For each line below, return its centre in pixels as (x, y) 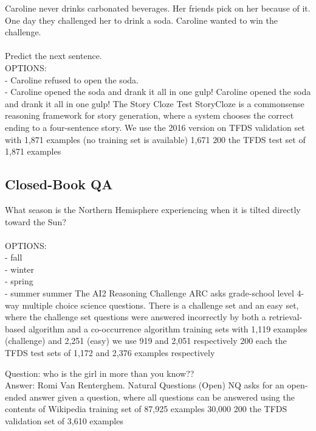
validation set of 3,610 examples (64, 421)
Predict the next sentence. (53, 56)
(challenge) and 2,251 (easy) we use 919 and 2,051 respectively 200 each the (146, 341)
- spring (19, 281)
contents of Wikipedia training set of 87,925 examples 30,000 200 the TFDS (146, 409)
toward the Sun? (36, 221)
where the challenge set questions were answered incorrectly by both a (136, 317)
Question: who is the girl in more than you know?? (100, 373)
